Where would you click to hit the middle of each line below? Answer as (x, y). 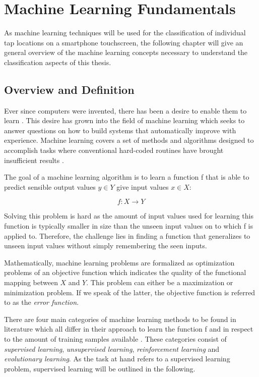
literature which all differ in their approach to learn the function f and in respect (129, 329)
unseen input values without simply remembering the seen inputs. (106, 246)
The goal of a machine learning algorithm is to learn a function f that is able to (127, 177)
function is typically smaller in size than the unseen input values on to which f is (129, 226)
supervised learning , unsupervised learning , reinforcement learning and (112, 348)
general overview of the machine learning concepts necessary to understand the (126, 52)
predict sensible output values (50, 186)
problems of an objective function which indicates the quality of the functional (125, 272)
